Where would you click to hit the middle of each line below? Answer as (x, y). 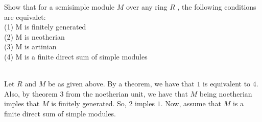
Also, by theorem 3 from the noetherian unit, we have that (96, 93)
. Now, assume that (191, 103)
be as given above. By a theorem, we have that (121, 84)
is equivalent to (227, 84)
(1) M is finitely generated (45, 27)
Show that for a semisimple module (59, 7)
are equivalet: (25, 17)
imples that (22, 103)
